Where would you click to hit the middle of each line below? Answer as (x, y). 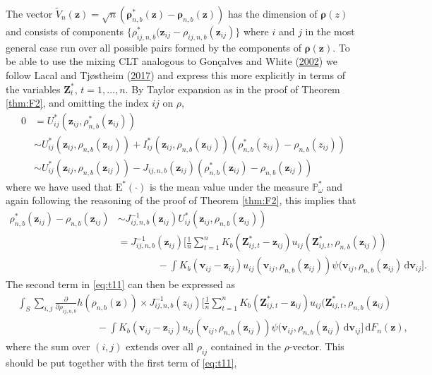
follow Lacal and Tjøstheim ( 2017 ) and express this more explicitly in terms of (175, 75)
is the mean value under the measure (229, 186)
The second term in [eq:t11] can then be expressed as (121, 284)
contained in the (246, 346)
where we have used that (59, 186)
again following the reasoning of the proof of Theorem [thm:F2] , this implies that (181, 200)
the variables (33, 89)
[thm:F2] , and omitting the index (77, 103)
